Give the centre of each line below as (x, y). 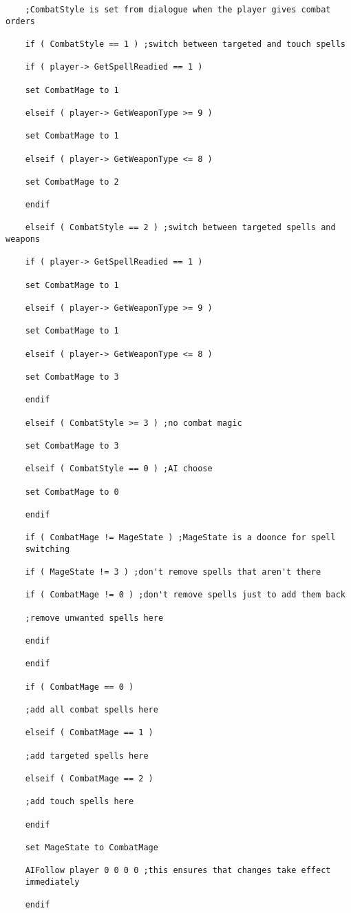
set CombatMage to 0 (72, 492)
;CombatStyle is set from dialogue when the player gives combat (178, 10)
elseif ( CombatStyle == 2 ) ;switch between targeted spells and (180, 228)
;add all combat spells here (92, 710)
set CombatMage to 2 (72, 182)
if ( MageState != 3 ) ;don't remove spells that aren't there (173, 572)
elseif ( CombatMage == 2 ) (89, 778)
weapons (23, 239)
